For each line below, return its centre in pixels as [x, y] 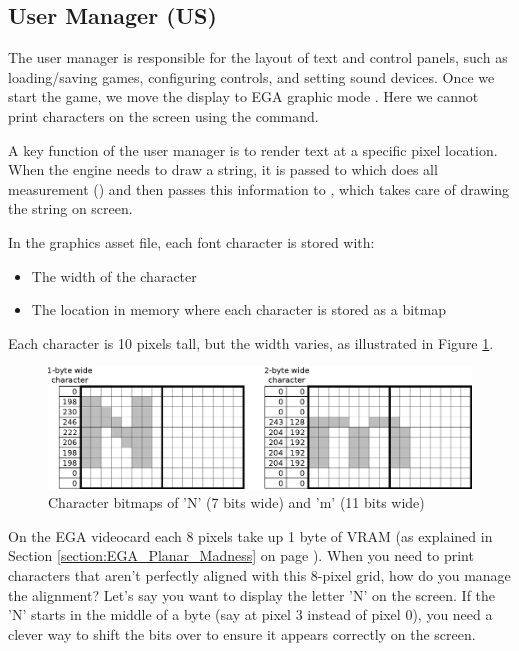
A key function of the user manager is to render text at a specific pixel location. [253, 149]
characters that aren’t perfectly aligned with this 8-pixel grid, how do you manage [259, 575]
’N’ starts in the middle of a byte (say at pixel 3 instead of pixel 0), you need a [250, 614]
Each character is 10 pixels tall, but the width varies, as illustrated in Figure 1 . [251, 342]
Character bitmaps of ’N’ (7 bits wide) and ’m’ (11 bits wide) [236, 502]
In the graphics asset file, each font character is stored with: [191, 241]
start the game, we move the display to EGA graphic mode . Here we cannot [243, 96]
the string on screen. [70, 208]
